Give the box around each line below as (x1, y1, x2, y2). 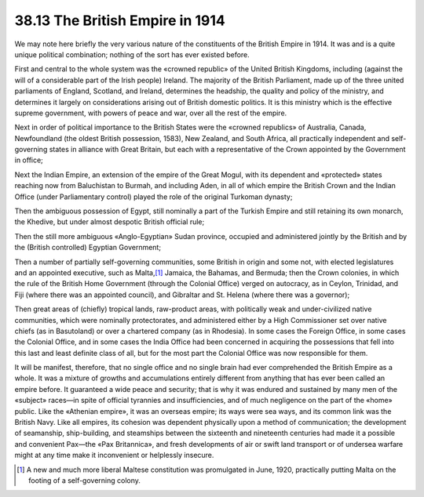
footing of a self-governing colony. (28, 476, 141, 485)
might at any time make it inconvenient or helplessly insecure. (14, 451, 214, 460)
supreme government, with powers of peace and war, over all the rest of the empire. (14, 108, 287, 118)
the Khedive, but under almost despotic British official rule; (14, 217, 205, 227)
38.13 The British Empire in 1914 (14, 12, 225, 29)
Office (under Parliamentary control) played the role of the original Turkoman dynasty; (14, 192, 293, 201)
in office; (14, 155, 43, 165)
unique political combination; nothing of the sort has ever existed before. (14, 49, 250, 59)
